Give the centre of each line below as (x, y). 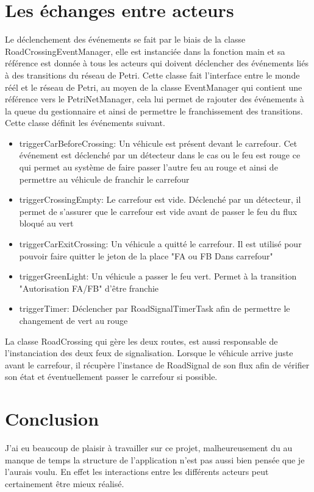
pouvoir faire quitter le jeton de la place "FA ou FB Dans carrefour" (146, 255)
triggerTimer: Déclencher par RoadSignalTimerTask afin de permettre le (155, 308)
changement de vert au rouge (73, 320)
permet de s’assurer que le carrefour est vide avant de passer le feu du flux (158, 211)
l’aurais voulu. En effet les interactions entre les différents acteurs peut (137, 472)
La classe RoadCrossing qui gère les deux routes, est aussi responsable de (141, 341)
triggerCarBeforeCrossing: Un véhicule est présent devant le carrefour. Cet (158, 143)
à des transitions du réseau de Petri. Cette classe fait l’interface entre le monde (152, 75)
